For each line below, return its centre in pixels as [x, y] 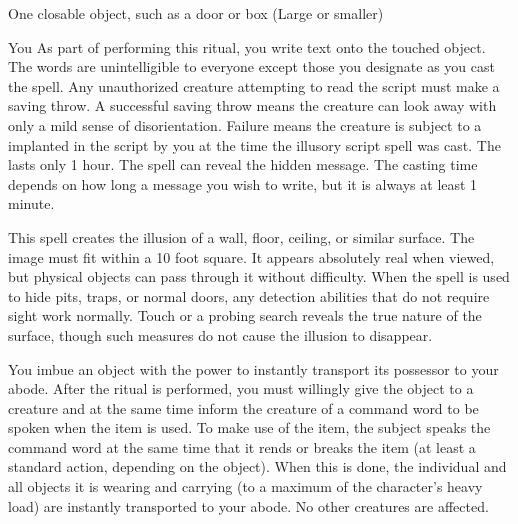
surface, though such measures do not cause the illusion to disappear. [220, 334]
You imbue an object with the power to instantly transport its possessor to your [253, 368]
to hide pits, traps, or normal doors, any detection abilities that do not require [249, 295]
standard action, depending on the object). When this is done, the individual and [257, 466]
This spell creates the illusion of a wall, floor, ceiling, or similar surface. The [241, 236]
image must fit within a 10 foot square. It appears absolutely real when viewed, [251, 256]
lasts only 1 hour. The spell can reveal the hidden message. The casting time [243, 164]
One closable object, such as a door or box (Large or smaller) [196, 13]
